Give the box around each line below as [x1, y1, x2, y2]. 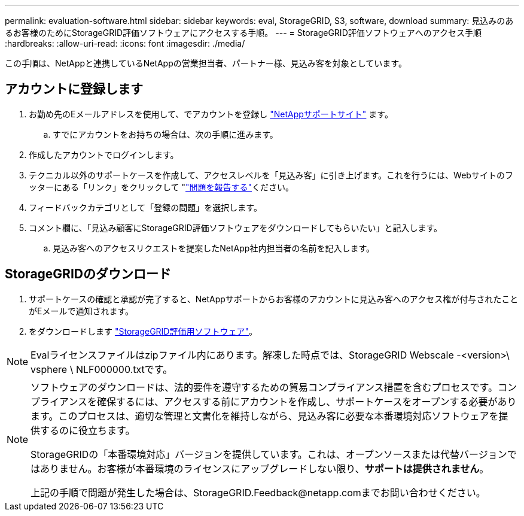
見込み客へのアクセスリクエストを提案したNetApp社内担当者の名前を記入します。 [53, 242, 374, 253]
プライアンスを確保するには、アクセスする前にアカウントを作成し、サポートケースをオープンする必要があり [31, 395, 517, 408]
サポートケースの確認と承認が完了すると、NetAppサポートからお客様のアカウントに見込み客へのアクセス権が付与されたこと [29, 293, 519, 304]
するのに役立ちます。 [40, 424, 135, 436]
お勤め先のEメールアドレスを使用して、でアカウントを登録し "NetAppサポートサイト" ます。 [29, 108, 393, 119]
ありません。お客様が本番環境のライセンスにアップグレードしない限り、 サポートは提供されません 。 [40, 462, 489, 475]
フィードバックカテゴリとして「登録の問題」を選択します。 [29, 202, 262, 213]
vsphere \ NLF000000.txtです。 [31, 363, 173, 375]
